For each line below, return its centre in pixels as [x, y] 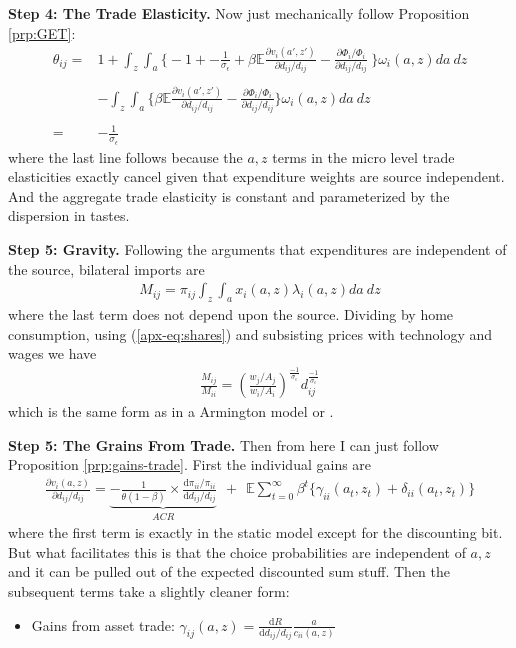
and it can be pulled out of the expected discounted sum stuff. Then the [229, 571]
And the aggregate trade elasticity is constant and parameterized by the [229, 195]
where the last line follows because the [125, 156]
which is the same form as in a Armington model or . [171, 411]
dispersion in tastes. [69, 215]
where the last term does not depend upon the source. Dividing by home [231, 314]
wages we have [52, 353]
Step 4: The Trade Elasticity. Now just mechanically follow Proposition [239, 13]
